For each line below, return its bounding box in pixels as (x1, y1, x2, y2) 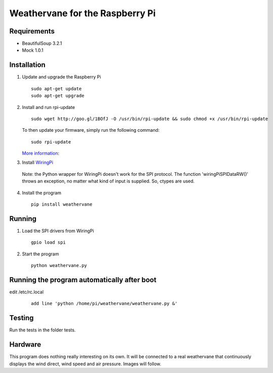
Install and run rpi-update (22, 104, 75, 110)
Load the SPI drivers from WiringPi (22, 228, 95, 234)
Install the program (22, 190, 62, 196)
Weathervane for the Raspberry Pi (9, 8, 156, 19)
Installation (9, 61, 45, 69)
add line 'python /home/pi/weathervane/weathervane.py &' (31, 301, 178, 307)
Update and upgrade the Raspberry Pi (22, 74, 101, 80)
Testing (9, 314, 34, 322)
